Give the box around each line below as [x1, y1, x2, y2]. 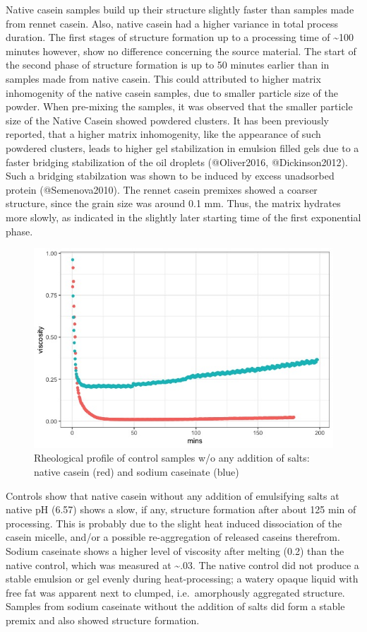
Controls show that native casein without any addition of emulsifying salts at [6, 488, 339, 503]
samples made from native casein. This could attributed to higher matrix [6, 71, 321, 86]
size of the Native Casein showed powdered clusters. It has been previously [6, 112, 329, 127]
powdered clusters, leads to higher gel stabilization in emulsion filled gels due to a [6, 140, 359, 155]
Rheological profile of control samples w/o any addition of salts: [34, 450, 310, 465]
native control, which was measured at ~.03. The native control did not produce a [6, 557, 359, 572]
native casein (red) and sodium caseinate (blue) [34, 464, 239, 479]
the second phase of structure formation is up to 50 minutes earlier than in [6, 57, 330, 72]
